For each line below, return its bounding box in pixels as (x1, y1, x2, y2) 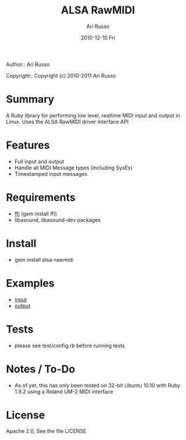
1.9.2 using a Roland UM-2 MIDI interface (14, 388, 114, 395)
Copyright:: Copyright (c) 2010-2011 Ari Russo (6, 72, 117, 79)
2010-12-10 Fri (80, 34, 115, 41)
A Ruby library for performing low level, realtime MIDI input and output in (6, 112, 181, 119)
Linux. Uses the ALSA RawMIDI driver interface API (6, 118, 129, 125)
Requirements (6, 191, 76, 204)
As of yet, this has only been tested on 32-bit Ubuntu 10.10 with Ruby (14, 382, 181, 389)
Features (6, 138, 50, 152)
